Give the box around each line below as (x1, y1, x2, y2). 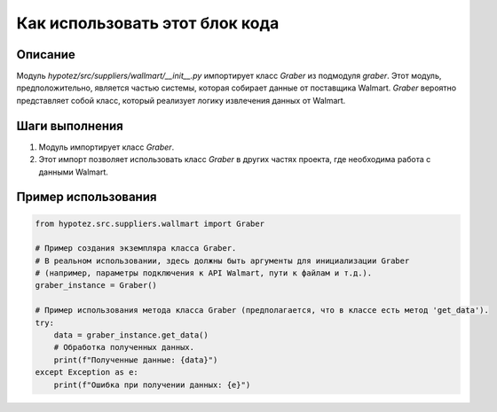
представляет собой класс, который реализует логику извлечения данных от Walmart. (16, 95, 346, 105)
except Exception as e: (35, 368, 139, 377)
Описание (16, 47, 75, 62)
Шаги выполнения (16, 118, 123, 133)
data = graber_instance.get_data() (53, 330, 209, 340)
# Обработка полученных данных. (53, 342, 195, 353)
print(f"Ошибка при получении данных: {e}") (53, 379, 251, 390)
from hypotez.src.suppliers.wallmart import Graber (35, 218, 265, 229)
